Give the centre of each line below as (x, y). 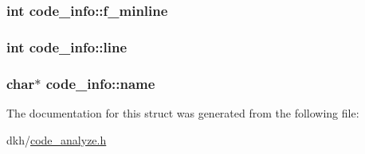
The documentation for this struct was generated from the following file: (183, 112)
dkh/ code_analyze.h (57, 139)
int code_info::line (67, 46)
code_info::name (100, 83)
